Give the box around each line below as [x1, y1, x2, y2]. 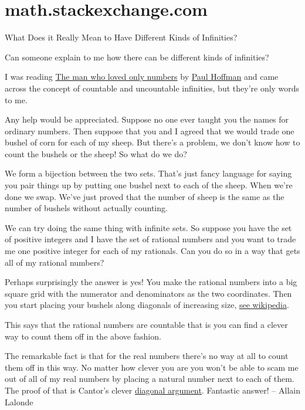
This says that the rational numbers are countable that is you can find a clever [5, 318, 288, 330]
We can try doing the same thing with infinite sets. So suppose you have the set [5, 221, 292, 233]
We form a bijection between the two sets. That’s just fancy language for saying [5, 167, 292, 179]
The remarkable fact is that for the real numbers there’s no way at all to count [5, 350, 289, 362]
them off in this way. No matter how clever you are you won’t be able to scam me [5, 361, 299, 373]
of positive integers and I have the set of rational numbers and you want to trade [5, 233, 296, 245]
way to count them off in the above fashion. [5, 330, 161, 342]
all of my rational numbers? [5, 256, 104, 268]
